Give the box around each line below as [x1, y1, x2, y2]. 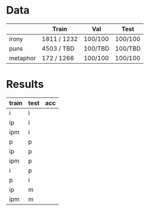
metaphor [9, 54, 37, 62]
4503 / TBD [41, 44, 75, 52]
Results [6, 78, 44, 91]
